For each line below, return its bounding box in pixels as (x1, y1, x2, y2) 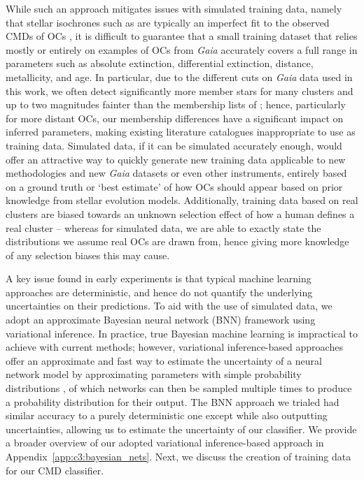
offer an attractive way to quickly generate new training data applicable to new (6, 152, 346, 166)
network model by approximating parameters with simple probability (6, 367, 302, 381)
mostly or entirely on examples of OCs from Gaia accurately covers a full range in (6, 42, 358, 57)
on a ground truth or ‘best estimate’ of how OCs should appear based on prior (6, 179, 343, 194)
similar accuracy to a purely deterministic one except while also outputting (6, 408, 328, 423)
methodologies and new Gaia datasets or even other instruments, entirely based (6, 166, 347, 180)
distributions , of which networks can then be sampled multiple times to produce (6, 381, 352, 395)
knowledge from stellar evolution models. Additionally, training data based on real (6, 193, 358, 208)
